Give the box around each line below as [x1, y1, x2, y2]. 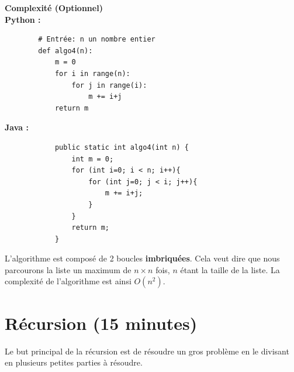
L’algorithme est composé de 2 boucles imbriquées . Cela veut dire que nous [5, 252, 280, 264]
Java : [5, 121, 29, 133]
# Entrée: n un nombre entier [38, 35, 155, 44]
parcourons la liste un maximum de [5, 263, 132, 275]
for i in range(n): [54, 69, 130, 78]
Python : [5, 13, 41, 25]
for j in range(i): [71, 81, 147, 89]
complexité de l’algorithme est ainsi [5, 275, 132, 287]
